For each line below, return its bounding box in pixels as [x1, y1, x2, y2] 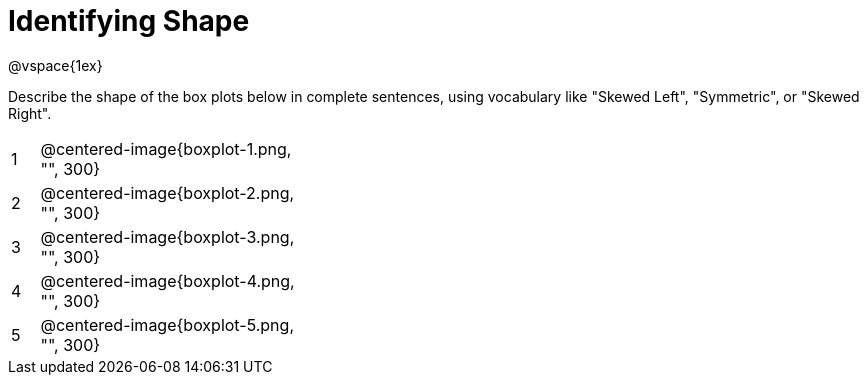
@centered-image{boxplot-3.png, [40, 226, 295, 247]
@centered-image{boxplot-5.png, [40, 314, 294, 335]
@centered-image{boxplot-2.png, [40, 182, 295, 203]
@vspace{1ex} [8, 56, 103, 74]
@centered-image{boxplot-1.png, [40, 138, 292, 159]
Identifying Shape [8, 4, 250, 38]
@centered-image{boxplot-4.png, [40, 270, 295, 291]
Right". [8, 104, 52, 122]
